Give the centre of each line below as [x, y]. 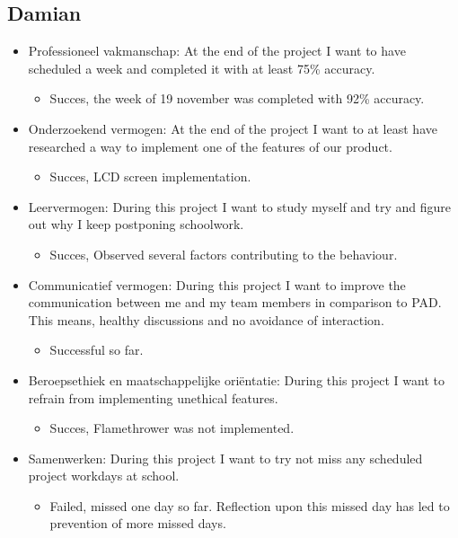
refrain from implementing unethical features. [153, 397]
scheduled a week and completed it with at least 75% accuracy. [202, 68]
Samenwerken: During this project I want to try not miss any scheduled [225, 458]
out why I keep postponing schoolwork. [136, 224]
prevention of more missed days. [138, 523]
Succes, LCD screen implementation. [150, 176]
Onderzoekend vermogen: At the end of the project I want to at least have [233, 128]
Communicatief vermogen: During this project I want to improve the [217, 284]
